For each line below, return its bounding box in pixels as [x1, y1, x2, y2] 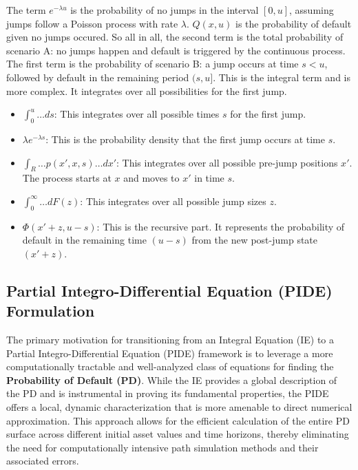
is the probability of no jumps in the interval [70, 3, 259, 17]
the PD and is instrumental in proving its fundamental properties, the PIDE [6, 386, 329, 400]
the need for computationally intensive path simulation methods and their [6, 440, 319, 454]
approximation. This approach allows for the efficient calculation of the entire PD [6, 413, 350, 427]
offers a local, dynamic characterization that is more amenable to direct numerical [6, 400, 352, 414]
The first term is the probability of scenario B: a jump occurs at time [6, 56, 299, 71]
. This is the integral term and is [213, 70, 350, 84]
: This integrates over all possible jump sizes [80, 193, 266, 208]
